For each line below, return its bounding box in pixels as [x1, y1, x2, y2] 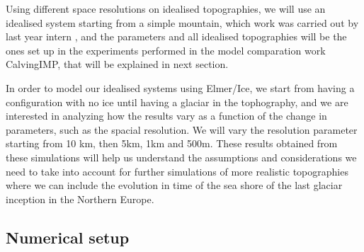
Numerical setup [6, 226, 130, 248]
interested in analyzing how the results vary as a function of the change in [6, 108, 327, 123]
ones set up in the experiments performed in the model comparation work [6, 42, 326, 57]
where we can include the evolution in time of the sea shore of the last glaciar [6, 178, 343, 193]
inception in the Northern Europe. [6, 191, 154, 206]
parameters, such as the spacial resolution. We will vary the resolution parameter [6, 122, 358, 137]
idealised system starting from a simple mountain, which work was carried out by [6, 15, 359, 30]
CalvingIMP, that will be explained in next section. [6, 57, 229, 71]
